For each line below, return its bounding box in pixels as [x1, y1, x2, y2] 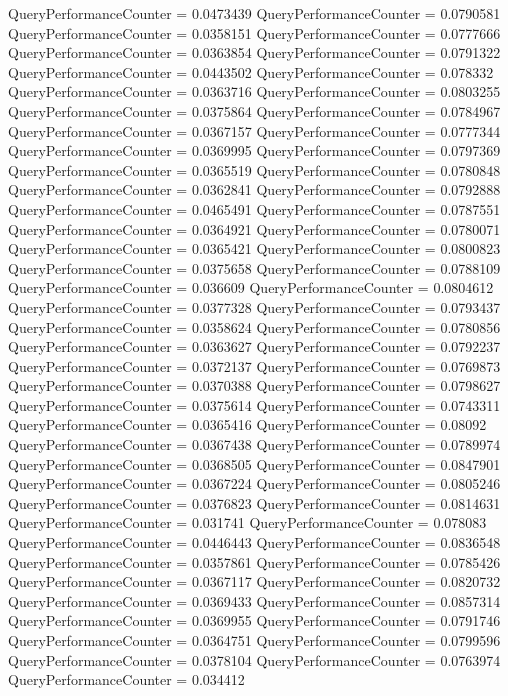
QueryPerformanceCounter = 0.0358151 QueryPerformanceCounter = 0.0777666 [8, 22, 501, 43]
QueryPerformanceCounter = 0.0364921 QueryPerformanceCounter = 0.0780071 [8, 218, 501, 239]
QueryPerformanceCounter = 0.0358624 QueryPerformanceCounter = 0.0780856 [8, 316, 501, 337]
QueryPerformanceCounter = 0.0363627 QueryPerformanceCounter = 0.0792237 [8, 336, 501, 357]
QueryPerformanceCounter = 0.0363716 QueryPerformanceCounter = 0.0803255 [8, 81, 501, 102]
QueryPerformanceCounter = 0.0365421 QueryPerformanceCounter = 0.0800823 [8, 238, 501, 259]
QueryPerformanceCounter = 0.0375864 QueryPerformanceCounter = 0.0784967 [8, 100, 501, 121]
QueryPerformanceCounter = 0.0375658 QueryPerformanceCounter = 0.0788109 [8, 257, 501, 278]
